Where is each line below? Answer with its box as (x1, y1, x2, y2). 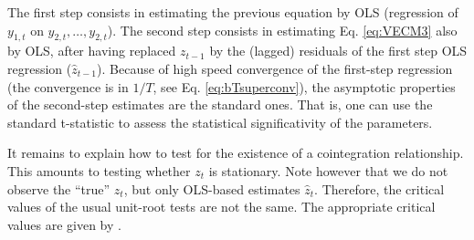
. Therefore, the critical (314, 179, 445, 198)
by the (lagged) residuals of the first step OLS (209, 41, 468, 60)
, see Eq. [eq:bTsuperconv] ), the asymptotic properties (153, 77, 456, 96)
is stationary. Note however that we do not (208, 161, 448, 180)
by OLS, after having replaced (7, 41, 176, 60)
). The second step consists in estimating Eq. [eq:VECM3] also (107, 20, 458, 39)
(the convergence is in (7, 77, 129, 96)
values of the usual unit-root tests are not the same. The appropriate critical (7, 197, 436, 216)
